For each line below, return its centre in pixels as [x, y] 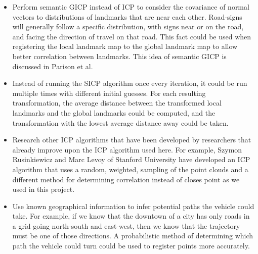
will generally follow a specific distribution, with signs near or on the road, [128, 27]
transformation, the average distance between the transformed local [117, 103]
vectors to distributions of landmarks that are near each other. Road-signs [127, 16]
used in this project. [44, 189]
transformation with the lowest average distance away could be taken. [120, 122]
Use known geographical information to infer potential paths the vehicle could [133, 206]
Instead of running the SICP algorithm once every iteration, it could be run [130, 83]
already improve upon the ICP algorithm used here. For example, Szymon [127, 149]
